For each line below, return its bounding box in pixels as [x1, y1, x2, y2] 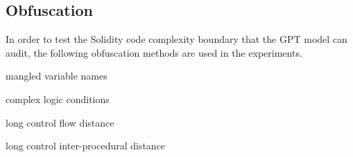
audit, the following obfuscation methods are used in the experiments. [6, 45, 302, 59]
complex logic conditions [6, 91, 110, 106]
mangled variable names [6, 68, 107, 83]
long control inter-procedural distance [6, 138, 166, 153]
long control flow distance [6, 115, 114, 129]
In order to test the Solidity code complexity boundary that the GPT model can [6, 32, 347, 46]
